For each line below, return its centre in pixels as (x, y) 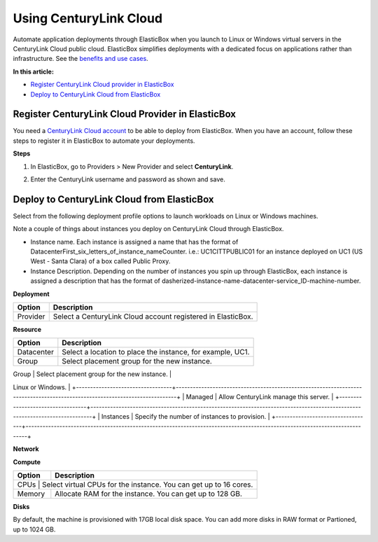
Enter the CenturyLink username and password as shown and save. (128, 179)
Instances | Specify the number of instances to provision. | (186, 416)
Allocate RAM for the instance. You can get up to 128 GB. (149, 494)
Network (26, 449)
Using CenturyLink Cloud (88, 18)
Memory (31, 494)
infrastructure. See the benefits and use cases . (80, 59)
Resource (27, 329)
